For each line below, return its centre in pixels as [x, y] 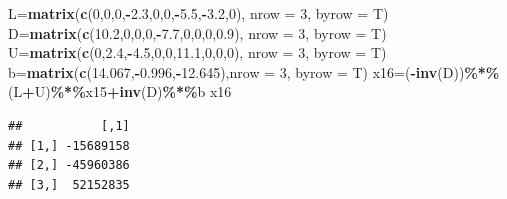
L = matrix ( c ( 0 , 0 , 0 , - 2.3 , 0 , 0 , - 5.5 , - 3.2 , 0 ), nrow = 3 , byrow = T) [198, 13]
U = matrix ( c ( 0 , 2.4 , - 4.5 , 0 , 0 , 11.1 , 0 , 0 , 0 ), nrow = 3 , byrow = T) [197, 52]
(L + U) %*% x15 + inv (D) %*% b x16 [120, 91]
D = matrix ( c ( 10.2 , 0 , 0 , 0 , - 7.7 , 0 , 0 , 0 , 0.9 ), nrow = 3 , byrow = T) [197, 32]
